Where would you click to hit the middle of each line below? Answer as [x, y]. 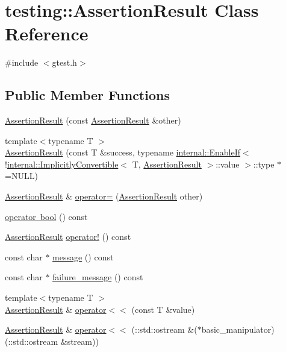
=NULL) [21, 176]
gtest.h [64, 62]
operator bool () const [46, 216]
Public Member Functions [87, 95]
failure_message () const [98, 277]
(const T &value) [163, 309]
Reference [47, 33]
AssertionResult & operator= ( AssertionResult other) [104, 196]
